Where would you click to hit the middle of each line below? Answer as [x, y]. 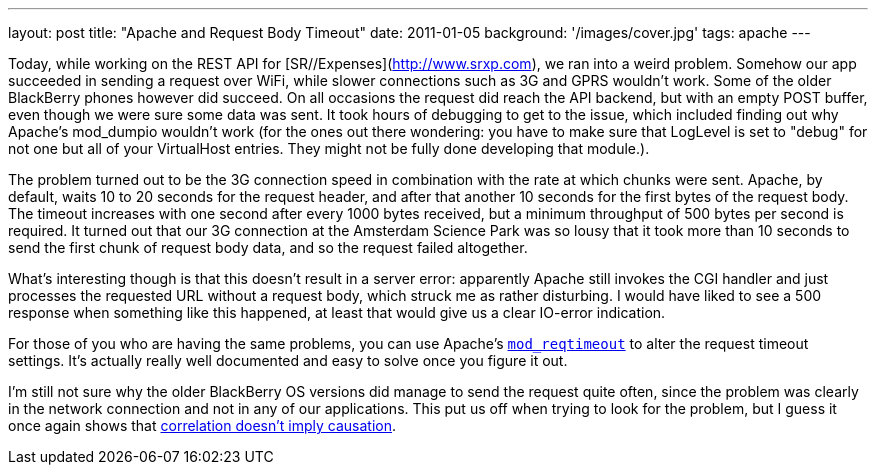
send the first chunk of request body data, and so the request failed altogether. [268, 247]
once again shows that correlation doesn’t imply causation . [202, 425]
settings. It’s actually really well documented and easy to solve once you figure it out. [288, 360]
